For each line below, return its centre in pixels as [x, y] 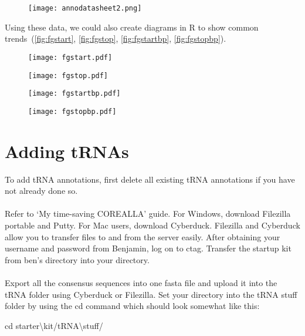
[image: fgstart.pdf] [70, 57]
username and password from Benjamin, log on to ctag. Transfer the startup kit [148, 248]
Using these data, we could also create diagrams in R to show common [132, 27]
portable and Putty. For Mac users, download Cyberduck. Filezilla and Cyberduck [152, 225]
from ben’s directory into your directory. [77, 259]
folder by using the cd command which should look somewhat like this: [132, 306]
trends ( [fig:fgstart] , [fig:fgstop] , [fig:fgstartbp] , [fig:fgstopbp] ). [116, 38]
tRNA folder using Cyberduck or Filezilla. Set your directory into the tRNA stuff [151, 294]
